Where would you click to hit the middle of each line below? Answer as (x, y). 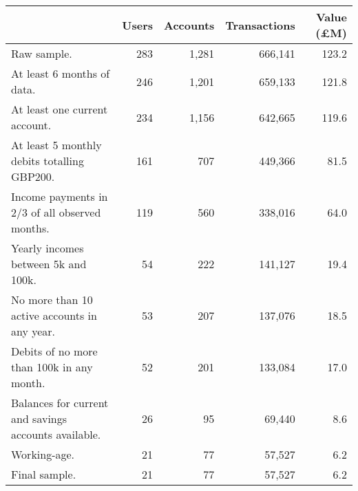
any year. (33, 331)
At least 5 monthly (56, 145)
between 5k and (49, 264)
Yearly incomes (48, 248)
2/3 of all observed (56, 212)
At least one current (60, 109)
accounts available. (56, 434)
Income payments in (60, 196)
